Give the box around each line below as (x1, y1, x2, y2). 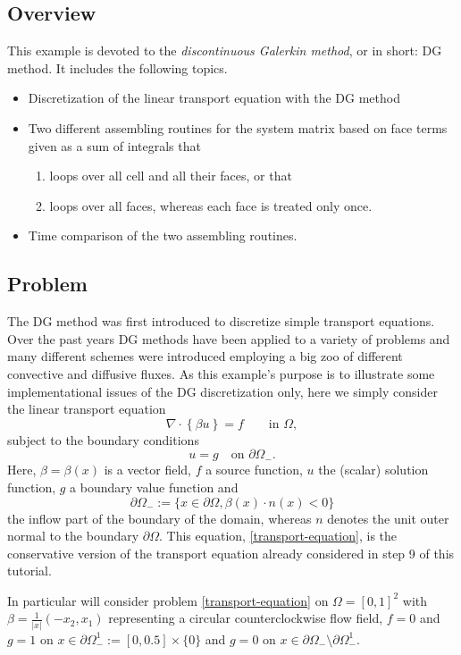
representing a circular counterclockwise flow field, (108, 609, 383, 627)
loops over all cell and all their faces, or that (49, 166, 292, 185)
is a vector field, (104, 460, 191, 479)
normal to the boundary (7, 526, 139, 545)
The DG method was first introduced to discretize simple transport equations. (7, 312, 435, 331)
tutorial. (7, 561, 52, 580)
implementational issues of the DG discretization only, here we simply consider (7, 382, 438, 400)
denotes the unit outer (327, 508, 449, 527)
